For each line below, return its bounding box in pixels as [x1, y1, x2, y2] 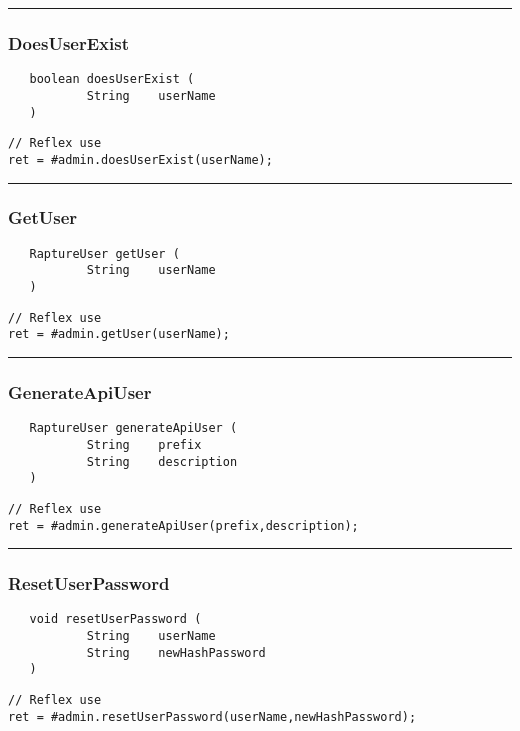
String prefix [86, 437, 202, 452]
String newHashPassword [86, 645, 266, 660]
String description [86, 454, 238, 469]
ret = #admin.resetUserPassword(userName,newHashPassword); [8, 709, 417, 724]
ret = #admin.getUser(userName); [8, 327, 230, 342]
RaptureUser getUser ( [29, 246, 180, 261]
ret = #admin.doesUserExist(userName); [8, 152, 273, 167]
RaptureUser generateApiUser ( [29, 421, 238, 436]
